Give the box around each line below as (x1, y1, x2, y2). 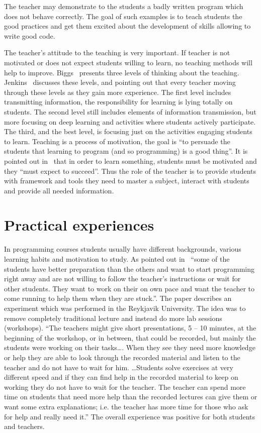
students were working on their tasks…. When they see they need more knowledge (4, 342, 255, 353)
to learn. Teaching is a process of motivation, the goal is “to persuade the (4, 136, 230, 146)
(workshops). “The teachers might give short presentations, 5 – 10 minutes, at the (4, 322, 256, 333)
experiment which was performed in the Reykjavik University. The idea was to (4, 302, 246, 313)
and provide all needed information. (4, 185, 114, 195)
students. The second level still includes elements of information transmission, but (4, 106, 256, 117)
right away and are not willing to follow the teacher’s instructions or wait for (4, 273, 241, 284)
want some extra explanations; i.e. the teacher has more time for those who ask (4, 401, 248, 411)
